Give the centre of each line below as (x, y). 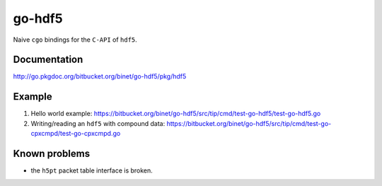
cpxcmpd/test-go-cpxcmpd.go (76, 134)
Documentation (48, 60)
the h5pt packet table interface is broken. (92, 170)
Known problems (52, 153)
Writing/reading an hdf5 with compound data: (98, 123)
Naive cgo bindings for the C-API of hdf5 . (75, 40)
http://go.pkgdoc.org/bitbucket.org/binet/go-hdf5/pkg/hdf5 (100, 76)
